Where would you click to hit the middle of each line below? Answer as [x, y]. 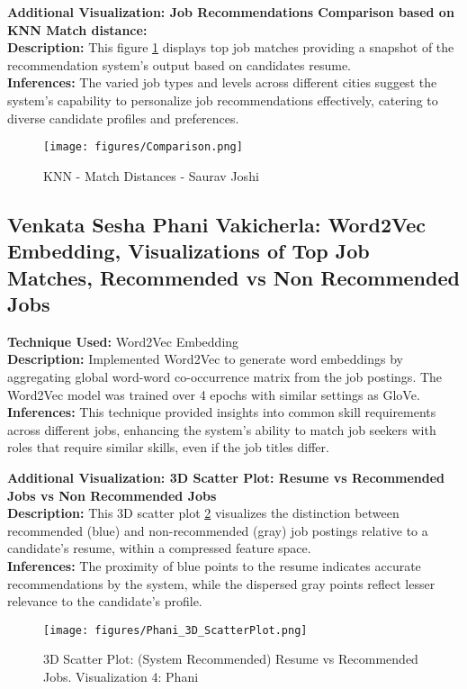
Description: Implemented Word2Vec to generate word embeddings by [205, 359]
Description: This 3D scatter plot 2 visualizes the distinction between [203, 513]
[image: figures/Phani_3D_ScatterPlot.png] [175, 630]
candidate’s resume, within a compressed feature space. [159, 548]
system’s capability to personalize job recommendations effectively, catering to [223, 100]
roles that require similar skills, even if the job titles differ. [168, 447]
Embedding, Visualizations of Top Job [189, 251]
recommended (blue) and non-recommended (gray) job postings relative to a [218, 530]
